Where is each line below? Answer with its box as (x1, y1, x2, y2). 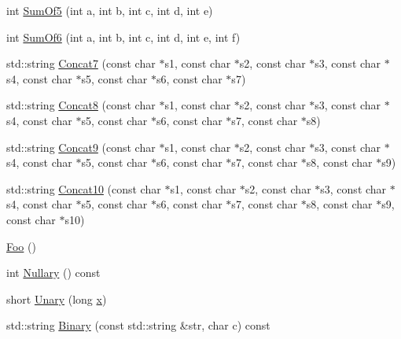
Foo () (6, 238, 36, 254)
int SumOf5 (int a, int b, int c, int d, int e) (6, 2, 213, 18)
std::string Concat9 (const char (6, 138, 156, 155)
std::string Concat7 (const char (6, 55, 156, 72)
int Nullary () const (6, 264, 101, 281)
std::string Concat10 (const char (6, 180, 161, 197)
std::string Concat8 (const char (6, 97, 156, 113)
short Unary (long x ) (6, 290, 107, 307)
